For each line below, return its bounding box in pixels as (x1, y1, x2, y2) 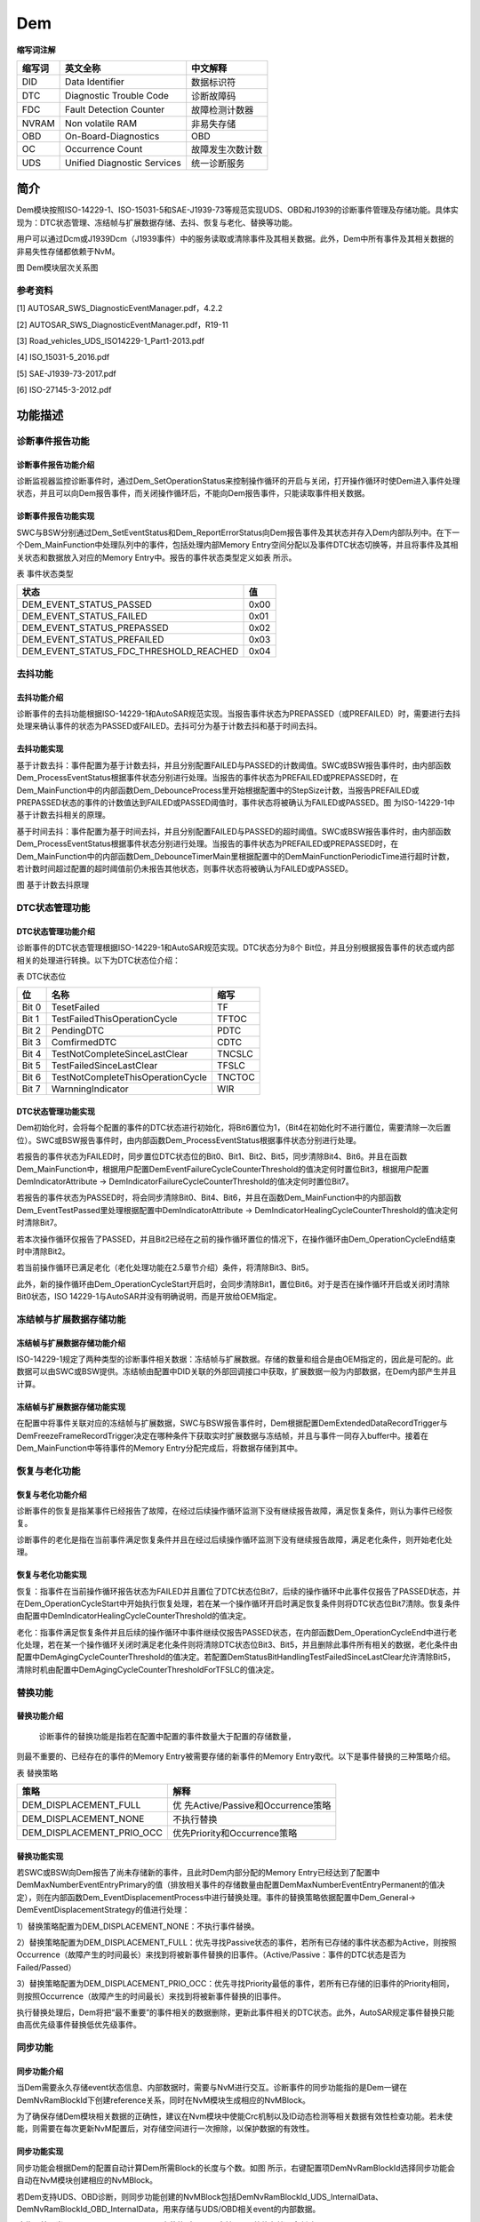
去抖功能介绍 (16, 691, 64, 702)
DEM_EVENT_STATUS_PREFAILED (21, 634, 164, 646)
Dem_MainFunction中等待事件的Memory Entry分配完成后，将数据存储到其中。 (16, 1443, 302, 1453)
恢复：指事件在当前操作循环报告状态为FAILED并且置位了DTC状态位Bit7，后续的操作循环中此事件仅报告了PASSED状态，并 (16, 1586, 461, 1596)
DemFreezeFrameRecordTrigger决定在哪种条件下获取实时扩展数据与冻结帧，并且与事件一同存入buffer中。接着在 (16, 1430, 428, 1441)
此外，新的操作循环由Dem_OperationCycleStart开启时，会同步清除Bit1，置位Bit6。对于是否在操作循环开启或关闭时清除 (16, 1278, 451, 1289)
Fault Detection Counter (65, 103, 165, 116)
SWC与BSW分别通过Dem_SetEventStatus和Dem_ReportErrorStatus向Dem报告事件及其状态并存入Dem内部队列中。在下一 (16, 527, 460, 538)
